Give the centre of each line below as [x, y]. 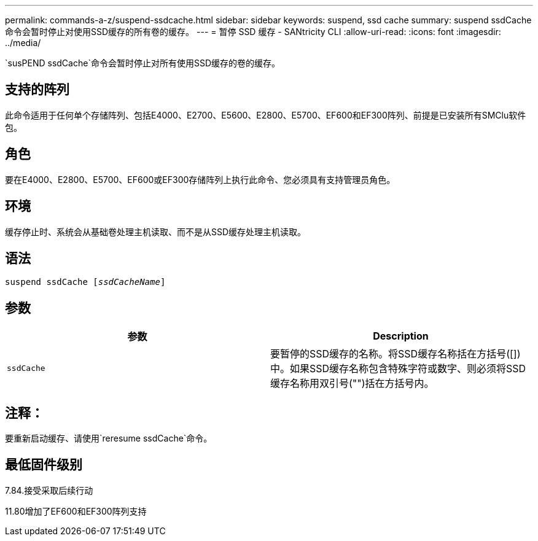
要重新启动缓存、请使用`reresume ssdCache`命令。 [109, 438]
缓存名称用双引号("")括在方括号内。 [352, 383]
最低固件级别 [44, 465]
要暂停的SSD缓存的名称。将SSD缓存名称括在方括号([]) [396, 354]
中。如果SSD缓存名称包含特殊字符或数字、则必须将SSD [398, 369]
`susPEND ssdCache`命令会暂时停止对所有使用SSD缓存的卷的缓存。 [142, 63]
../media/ [23, 43]
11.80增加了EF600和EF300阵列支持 [76, 511]
